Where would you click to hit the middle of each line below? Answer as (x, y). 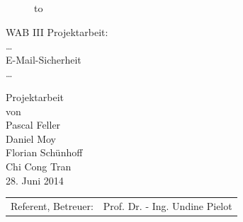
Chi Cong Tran (39, 166)
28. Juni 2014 (35, 180)
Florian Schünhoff (44, 152)
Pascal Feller (33, 125)
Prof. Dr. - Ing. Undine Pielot (168, 205)
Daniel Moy (31, 138)
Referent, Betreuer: (52, 205)
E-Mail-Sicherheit (44, 59)
